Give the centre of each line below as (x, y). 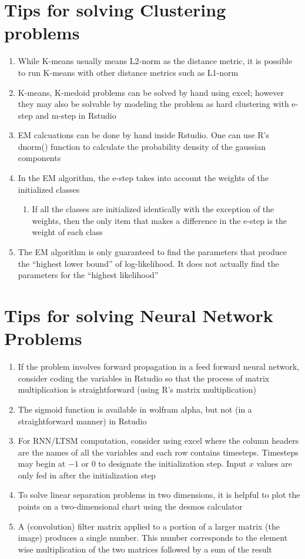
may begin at (42, 463)
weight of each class (67, 232)
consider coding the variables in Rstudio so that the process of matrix (144, 378)
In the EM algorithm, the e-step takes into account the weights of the (143, 178)
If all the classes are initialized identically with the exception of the (153, 209)
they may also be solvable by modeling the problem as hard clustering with (153, 104)
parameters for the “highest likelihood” (88, 275)
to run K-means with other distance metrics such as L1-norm (128, 72)
